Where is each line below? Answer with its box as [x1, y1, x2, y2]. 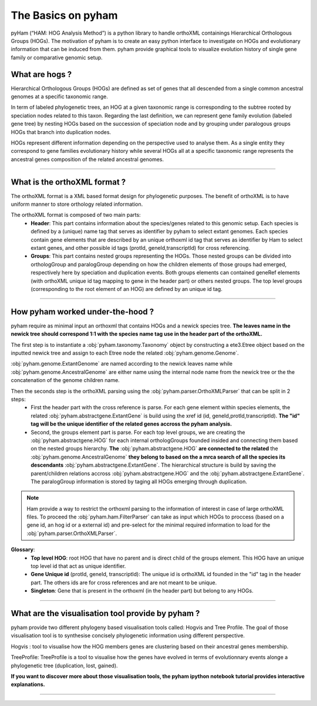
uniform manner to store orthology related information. [11, 200, 143, 208]
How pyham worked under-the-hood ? [11, 306, 154, 317]
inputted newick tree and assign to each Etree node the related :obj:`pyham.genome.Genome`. [11, 350, 239, 357]
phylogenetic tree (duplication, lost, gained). [11, 662, 118, 669]
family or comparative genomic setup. [11, 53, 103, 61]
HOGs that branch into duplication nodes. [11, 128, 112, 135]
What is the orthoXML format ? [11, 177, 126, 187]
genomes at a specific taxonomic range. [11, 93, 109, 100]
